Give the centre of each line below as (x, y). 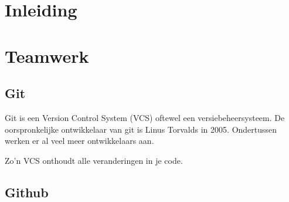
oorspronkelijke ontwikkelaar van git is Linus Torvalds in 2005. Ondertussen (141, 129)
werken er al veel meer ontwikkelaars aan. (79, 141)
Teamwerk (47, 55)
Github (27, 192)
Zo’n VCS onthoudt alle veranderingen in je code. (94, 160)
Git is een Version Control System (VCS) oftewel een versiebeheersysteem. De (145, 117)
